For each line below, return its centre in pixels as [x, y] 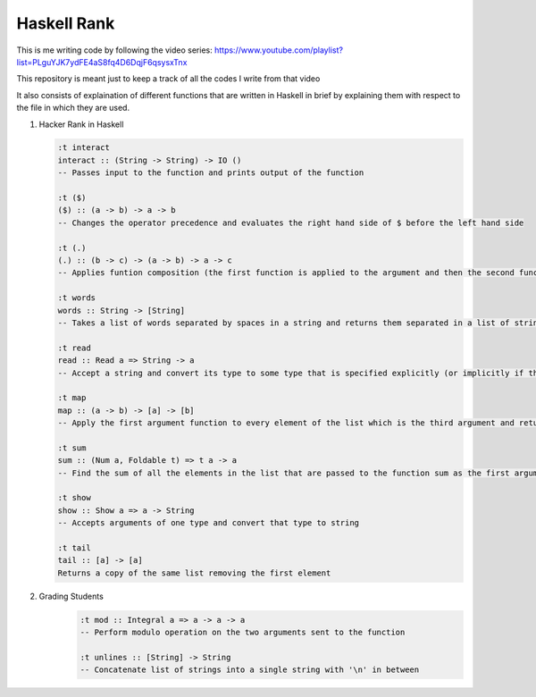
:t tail [74, 548]
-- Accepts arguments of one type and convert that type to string [209, 523]
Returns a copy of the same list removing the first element [194, 573]
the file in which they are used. [73, 108]
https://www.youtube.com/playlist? [279, 50]
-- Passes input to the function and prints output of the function [211, 173]
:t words [77, 298]
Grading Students [71, 596]
